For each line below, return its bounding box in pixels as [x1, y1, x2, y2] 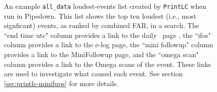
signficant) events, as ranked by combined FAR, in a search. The [4, 20, 200, 31]
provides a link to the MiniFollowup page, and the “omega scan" [4, 49, 199, 60]
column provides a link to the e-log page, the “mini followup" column [4, 39, 214, 50]
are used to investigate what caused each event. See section [4, 68, 183, 79]
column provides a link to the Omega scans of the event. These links [4, 59, 211, 69]
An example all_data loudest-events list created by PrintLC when [4, 1, 207, 11]
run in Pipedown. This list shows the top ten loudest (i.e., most [4, 10, 197, 21]
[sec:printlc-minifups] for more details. [4, 78, 119, 88]
